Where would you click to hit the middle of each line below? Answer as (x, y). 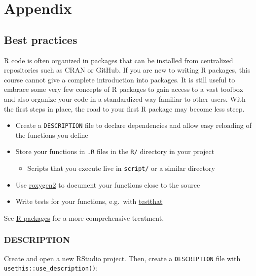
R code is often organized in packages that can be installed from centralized (119, 60)
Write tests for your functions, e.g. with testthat (89, 201)
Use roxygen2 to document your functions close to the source (108, 184)
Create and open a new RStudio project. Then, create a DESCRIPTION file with (122, 258)
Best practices (41, 39)
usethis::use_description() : (51, 268)
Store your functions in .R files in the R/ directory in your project (115, 151)
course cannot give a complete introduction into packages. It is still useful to (120, 79)
